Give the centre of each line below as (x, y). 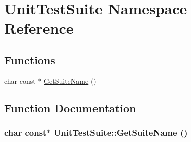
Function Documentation (70, 108)
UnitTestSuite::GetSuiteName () (121, 133)
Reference (39, 28)
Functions (30, 59)
